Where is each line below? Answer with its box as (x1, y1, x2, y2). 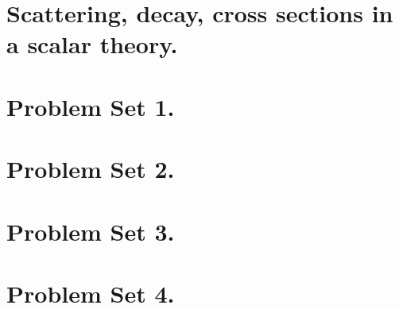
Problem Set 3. (6, 214, 175, 247)
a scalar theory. (6, 28, 178, 60)
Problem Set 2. (6, 153, 175, 185)
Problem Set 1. (6, 90, 175, 122)
